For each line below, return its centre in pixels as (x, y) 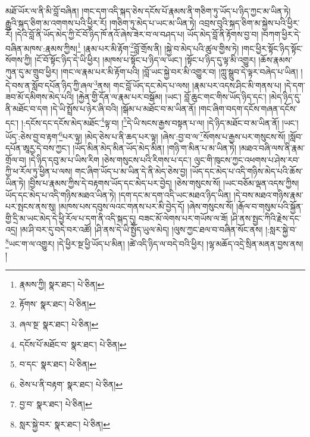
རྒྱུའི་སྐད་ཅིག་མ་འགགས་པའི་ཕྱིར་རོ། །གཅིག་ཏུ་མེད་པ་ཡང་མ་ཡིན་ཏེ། (101, 22)
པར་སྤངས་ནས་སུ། (31, 206)
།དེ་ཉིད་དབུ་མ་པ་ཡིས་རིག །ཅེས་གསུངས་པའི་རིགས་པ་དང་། (110, 159)
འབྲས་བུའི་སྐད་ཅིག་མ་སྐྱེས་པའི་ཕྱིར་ (249, 22)
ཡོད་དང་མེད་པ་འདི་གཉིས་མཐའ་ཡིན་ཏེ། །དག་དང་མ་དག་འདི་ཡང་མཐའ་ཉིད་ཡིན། (118, 194)
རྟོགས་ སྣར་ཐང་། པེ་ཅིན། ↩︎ (58, 304)
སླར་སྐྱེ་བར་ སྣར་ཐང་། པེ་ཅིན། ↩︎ (65, 424)
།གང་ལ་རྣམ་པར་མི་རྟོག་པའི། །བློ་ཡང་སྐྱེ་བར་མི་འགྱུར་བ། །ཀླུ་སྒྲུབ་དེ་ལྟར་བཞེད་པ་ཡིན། (179, 71)
